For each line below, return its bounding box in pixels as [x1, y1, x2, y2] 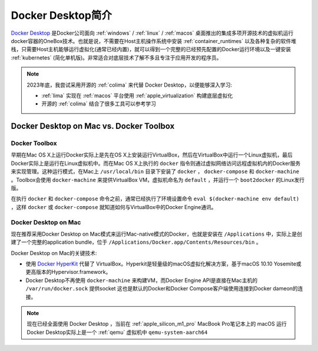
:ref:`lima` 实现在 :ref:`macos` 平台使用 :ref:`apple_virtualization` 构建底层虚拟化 [41, 92, 233, 99]
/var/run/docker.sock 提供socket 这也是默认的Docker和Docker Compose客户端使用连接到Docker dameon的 [25, 285, 299, 292]
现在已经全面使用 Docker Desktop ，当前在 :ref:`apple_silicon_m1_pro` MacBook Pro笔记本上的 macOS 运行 [26, 320, 287, 327]
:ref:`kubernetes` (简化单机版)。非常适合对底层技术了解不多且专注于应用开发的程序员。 [11, 54, 222, 61]
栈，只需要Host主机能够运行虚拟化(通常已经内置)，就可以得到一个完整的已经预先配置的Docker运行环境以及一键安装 [11, 46, 291, 53]
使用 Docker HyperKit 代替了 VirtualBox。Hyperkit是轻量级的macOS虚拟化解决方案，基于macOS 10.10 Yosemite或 [25, 260, 302, 267]
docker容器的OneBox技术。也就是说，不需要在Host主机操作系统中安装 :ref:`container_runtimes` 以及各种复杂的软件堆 [11, 37, 297, 44]
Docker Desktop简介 [11, 9, 112, 22]
